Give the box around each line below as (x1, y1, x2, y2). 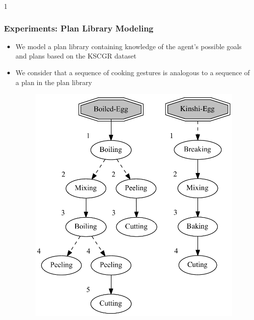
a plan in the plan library (15, 77, 92, 87)
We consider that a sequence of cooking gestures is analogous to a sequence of (15, 67, 250, 77)
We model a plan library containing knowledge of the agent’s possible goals (15, 41, 242, 51)
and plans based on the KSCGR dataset (15, 51, 137, 61)
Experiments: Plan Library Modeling (4, 22, 154, 34)
